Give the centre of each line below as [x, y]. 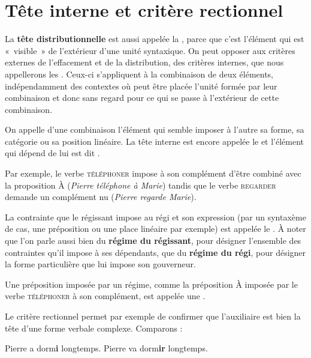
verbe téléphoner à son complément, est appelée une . [105, 296]
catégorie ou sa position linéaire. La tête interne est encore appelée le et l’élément [155, 141]
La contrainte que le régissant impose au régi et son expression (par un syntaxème [155, 217]
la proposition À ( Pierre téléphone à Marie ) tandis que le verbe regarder [141, 185]
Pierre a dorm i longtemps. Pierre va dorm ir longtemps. [106, 348]
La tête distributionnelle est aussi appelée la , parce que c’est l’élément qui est [155, 39]
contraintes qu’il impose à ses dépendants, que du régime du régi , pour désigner [155, 252]
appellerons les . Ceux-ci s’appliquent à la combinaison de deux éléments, [139, 74]
